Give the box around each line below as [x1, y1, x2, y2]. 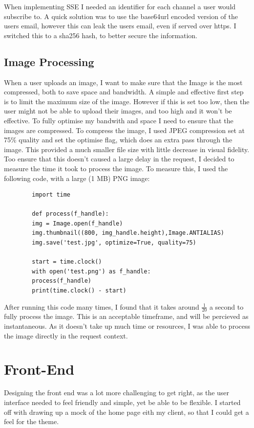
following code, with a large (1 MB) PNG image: [4, 173, 150, 183]
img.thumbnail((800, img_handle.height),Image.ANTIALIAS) [32, 229, 225, 237]
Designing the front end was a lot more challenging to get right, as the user [4, 387, 230, 398]
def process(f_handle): [32, 210, 109, 218]
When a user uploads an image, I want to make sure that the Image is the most [4, 77, 243, 87]
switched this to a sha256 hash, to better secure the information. [4, 30, 197, 40]
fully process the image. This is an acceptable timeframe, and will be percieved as [4, 311, 249, 321]
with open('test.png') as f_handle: [32, 268, 151, 275]
